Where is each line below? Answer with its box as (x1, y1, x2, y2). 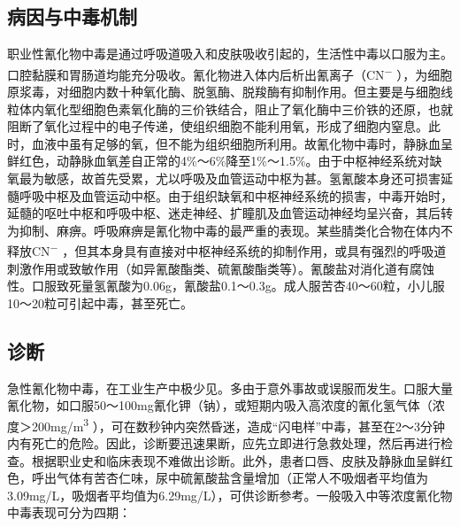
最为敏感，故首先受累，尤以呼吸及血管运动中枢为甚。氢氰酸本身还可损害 (19, 169, 441, 188)
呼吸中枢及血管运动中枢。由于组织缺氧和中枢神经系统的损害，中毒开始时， (19, 186, 453, 205)
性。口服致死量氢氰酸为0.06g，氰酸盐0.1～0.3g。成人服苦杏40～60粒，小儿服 (7, 276, 445, 295)
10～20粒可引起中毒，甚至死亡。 (7, 293, 193, 312)
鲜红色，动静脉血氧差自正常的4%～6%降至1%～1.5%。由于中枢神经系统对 (7, 151, 430, 170)
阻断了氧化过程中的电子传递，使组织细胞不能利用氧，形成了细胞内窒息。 (7, 117, 428, 136)
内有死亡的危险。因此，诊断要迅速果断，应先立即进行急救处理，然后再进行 (7, 434, 441, 453)
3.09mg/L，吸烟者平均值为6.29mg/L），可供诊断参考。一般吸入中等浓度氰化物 (7, 485, 453, 504)
